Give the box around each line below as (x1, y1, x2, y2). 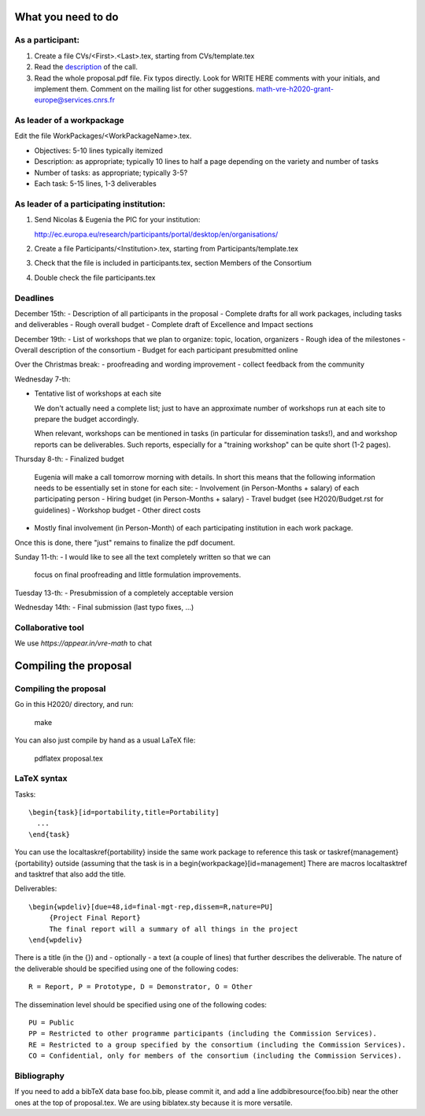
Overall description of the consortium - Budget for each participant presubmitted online (14, 345, 298, 355)
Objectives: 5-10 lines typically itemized (34, 146, 163, 155)
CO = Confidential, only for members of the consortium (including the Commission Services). (28, 1051, 402, 1060)
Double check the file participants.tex (34, 273, 156, 282)
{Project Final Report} (49, 913, 141, 922)
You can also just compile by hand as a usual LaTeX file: (14, 735, 196, 745)
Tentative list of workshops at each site (34, 389, 161, 398)
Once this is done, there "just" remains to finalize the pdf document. (14, 538, 235, 547)
